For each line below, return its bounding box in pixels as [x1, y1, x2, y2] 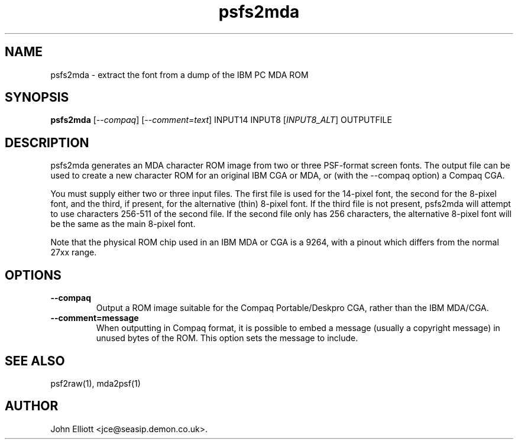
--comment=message [50, 313, 139, 323]
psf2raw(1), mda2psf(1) [50, 378, 141, 388]
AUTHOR [5, 398, 59, 414]
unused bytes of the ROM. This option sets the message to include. [96, 333, 358, 343]
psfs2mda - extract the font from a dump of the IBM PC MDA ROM [50, 69, 309, 80]
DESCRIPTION [5, 135, 89, 150]
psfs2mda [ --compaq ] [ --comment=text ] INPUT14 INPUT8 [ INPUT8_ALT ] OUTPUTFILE [50, 115, 392, 125]
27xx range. [50, 247, 97, 258]
